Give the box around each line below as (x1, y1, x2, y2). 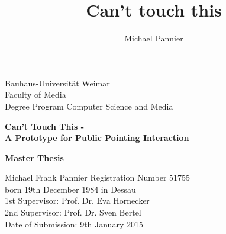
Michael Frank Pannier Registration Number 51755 (5, 171, 191, 184)
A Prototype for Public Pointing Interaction (5, 132, 189, 144)
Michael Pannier (124, 32, 183, 44)
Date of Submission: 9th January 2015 (5, 217, 143, 230)
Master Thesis (5, 151, 64, 164)
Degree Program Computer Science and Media (5, 100, 173, 112)
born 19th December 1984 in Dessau (5, 182, 136, 195)
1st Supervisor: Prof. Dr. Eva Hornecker (5, 194, 150, 207)
